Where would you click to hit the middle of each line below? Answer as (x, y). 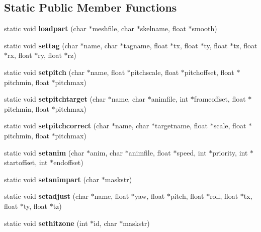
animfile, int (170, 99)
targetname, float (181, 126)
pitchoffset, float (209, 72)
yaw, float (150, 196)
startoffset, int (26, 162)
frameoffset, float (220, 99)
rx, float (20, 55)
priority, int (230, 152)
